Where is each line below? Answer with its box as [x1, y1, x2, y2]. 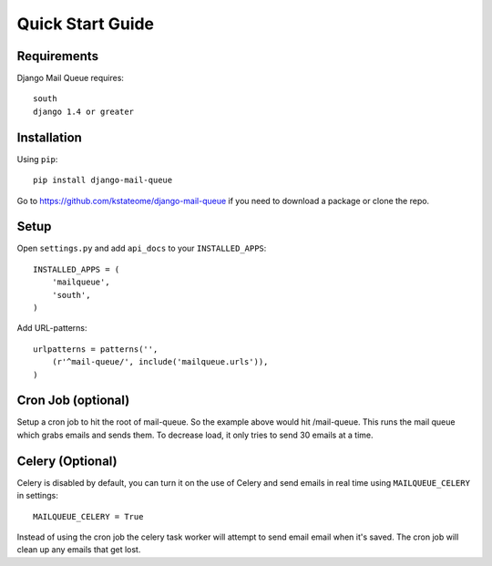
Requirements [16, 48, 99, 64]
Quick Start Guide [16, 14, 155, 34]
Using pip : [16, 153, 58, 164]
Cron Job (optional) [16, 393, 130, 408]
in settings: [16, 490, 58, 501]
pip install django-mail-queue [33, 175, 173, 186]
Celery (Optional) [16, 453, 118, 468]
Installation [16, 129, 82, 145]
